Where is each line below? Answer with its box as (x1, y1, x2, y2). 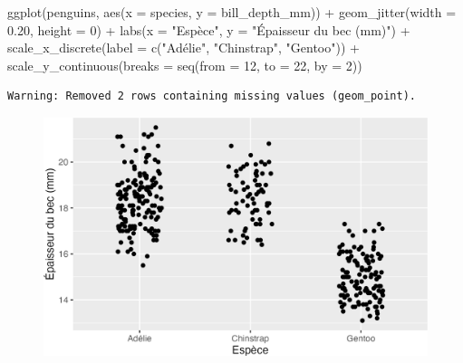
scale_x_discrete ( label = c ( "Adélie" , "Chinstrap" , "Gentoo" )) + (7, 38, 360, 57)
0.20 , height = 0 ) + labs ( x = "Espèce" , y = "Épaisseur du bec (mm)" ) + (7, 20, 410, 39)
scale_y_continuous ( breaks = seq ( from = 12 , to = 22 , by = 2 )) (7, 55, 362, 74)
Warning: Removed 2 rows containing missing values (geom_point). (7, 90, 417, 103)
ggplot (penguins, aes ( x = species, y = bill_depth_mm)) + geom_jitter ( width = (7, 3, 457, 21)
